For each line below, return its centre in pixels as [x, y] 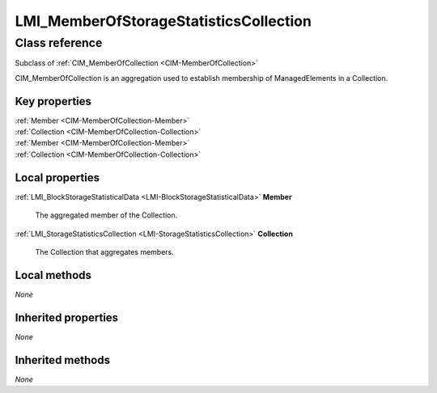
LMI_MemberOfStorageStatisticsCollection [163, 21]
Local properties [57, 177]
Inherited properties [67, 317]
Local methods [53, 275]
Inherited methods [63, 360]
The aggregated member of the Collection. [106, 215]
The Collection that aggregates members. [104, 251]
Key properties [53, 101]
